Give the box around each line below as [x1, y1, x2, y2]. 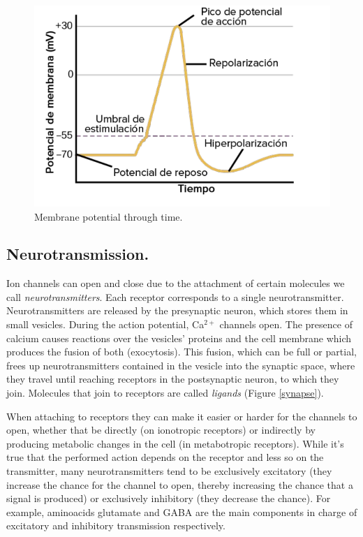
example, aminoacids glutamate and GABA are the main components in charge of [6, 504, 357, 519]
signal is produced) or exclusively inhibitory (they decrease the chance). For [6, 491, 331, 506]
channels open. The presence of [219, 317, 353, 332]
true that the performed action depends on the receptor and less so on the [6, 450, 324, 464]
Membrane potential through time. [34, 209, 183, 223]
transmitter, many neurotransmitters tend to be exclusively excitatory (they [6, 464, 332, 478]
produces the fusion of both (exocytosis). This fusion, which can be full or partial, [6, 344, 357, 359]
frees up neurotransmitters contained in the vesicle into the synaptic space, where [6, 358, 355, 372]
